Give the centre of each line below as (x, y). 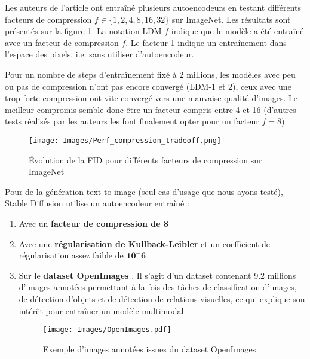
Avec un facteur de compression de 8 (94, 223)
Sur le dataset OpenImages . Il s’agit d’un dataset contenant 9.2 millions (157, 275)
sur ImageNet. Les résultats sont (231, 19)
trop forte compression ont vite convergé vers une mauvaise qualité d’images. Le (151, 98)
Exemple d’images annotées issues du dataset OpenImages (149, 349)
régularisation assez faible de (71, 255)
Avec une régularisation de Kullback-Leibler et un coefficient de (144, 243)
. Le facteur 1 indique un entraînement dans (206, 42)
